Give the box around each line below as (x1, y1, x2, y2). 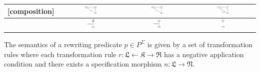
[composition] (7, 5, 54, 16)
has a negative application (163, 49, 244, 59)
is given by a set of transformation (147, 39, 253, 49)
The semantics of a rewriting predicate (4, 39, 122, 49)
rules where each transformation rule (4, 49, 116, 59)
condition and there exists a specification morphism (4, 59, 162, 69)
